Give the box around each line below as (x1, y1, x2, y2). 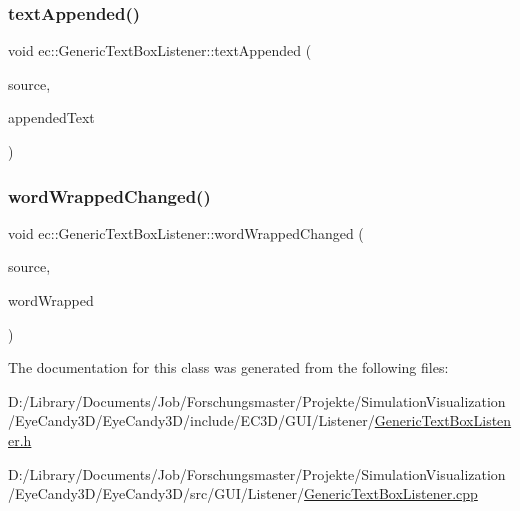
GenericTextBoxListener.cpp (304, 483, 478, 504)
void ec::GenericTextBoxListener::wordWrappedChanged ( (8, 222, 364, 243)
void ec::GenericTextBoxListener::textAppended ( (8, 40, 312, 61)
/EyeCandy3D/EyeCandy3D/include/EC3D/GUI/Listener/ (8, 410, 375, 431)
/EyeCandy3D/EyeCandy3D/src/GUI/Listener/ (8, 483, 305, 504)
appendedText (8, 107, 95, 128)
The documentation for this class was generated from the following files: (8, 357, 449, 378)
